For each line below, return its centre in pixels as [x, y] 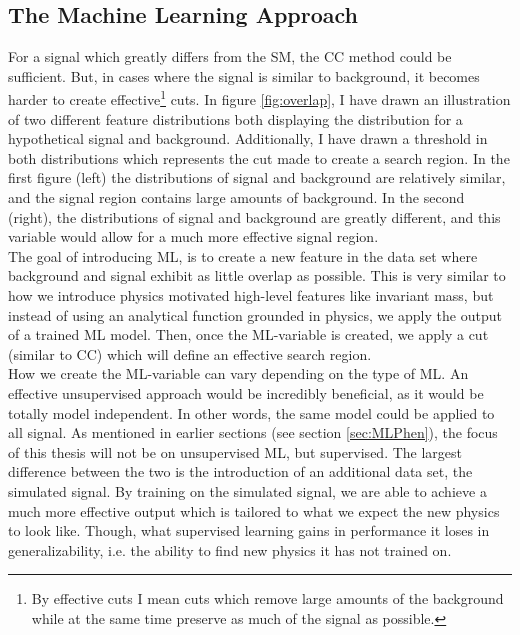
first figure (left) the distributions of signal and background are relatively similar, [257, 177]
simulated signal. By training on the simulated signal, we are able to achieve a [247, 490]
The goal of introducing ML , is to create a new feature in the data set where [243, 255]
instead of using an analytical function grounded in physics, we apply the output [255, 314]
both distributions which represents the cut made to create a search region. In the [259, 157]
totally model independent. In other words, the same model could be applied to [251, 412]
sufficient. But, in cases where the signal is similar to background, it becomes [244, 75]
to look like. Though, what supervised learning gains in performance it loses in [249, 530]
